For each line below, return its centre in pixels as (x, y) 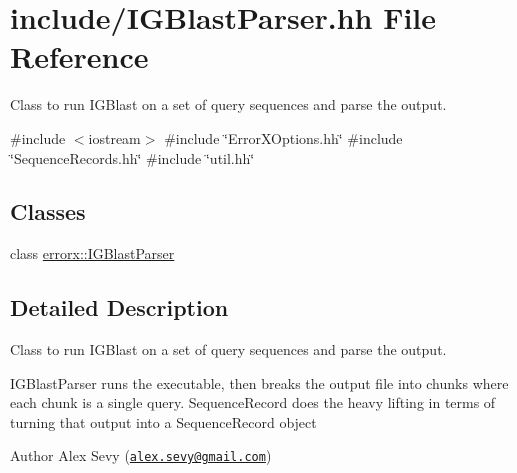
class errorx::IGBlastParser (92, 253)
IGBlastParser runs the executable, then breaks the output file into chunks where (259, 382)
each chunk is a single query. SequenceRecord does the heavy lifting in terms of (253, 402)
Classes (48, 211)
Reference (79, 56)
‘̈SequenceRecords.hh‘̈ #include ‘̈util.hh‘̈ (132, 157)
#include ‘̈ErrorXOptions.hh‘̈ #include (283, 137)
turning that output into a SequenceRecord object (163, 421)
